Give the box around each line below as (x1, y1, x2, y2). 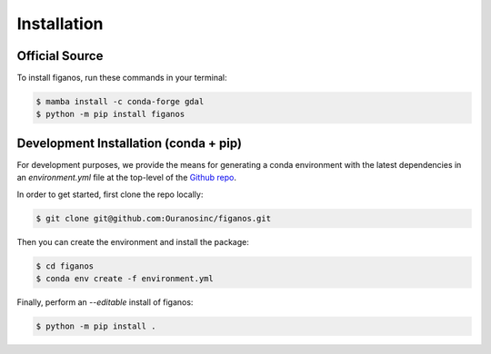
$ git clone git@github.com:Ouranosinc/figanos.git (35, 213, 272, 223)
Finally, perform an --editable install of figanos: (16, 297, 194, 308)
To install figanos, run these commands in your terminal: (16, 73, 227, 84)
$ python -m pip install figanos (35, 109, 185, 120)
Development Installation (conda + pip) (16, 135, 243, 151)
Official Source (16, 48, 104, 64)
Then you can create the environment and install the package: (16, 236, 249, 247)
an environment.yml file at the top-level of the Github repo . (16, 172, 236, 183)
